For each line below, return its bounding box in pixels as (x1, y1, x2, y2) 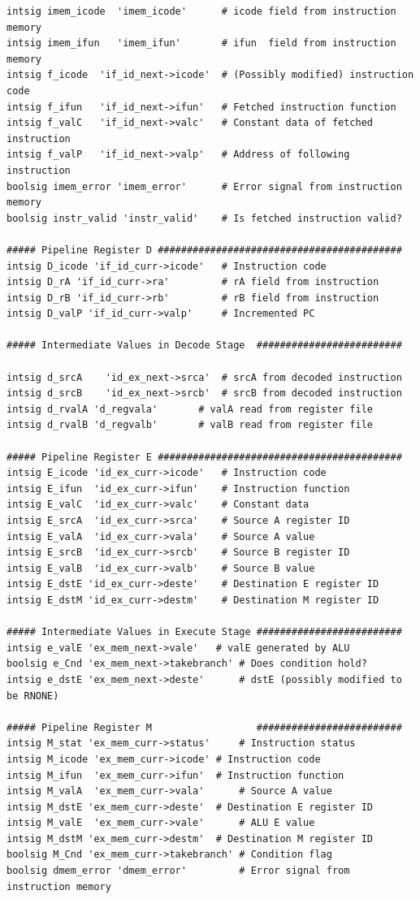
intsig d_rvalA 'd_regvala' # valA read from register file (6, 403, 374, 415)
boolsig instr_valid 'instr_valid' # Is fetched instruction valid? (6, 212, 402, 224)
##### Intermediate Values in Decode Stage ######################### (6, 339, 402, 352)
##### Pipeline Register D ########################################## (6, 244, 402, 256)
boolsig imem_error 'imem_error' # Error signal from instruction (6, 180, 402, 192)
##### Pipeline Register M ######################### (6, 721, 402, 733)
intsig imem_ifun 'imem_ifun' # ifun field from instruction (6, 37, 396, 50)
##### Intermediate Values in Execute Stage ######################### (6, 626, 402, 638)
